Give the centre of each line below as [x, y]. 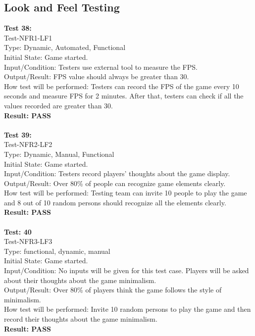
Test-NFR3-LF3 [28, 241]
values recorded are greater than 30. [58, 105]
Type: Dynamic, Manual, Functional [59, 154]
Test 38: [18, 28]
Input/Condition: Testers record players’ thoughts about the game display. [117, 173]
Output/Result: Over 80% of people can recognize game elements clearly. [115, 183]
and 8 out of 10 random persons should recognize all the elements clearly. [115, 202]
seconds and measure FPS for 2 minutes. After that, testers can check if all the [124, 96]
